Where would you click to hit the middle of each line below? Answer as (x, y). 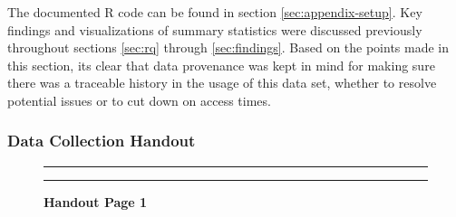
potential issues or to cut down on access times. (139, 100)
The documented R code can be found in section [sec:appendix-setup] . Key (215, 12)
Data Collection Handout (102, 141)
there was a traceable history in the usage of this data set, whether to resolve (222, 83)
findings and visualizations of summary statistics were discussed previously (215, 29)
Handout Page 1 (96, 201)
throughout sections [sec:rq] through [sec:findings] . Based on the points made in (228, 47)
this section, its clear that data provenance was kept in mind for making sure (221, 65)
